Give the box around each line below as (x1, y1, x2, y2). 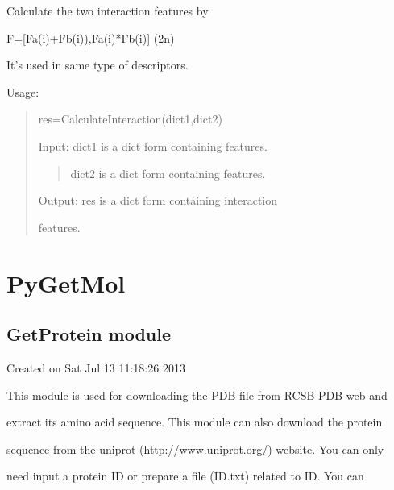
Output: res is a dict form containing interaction (38, 192, 278, 209)
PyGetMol (6, 266, 126, 299)
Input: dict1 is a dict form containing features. (38, 137, 268, 154)
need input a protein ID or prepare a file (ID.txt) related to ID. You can (6, 467, 364, 484)
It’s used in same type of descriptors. (6, 56, 189, 73)
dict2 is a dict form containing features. (70, 164, 266, 181)
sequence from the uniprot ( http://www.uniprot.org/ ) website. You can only (6, 440, 384, 457)
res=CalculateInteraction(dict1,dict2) (38, 110, 222, 127)
